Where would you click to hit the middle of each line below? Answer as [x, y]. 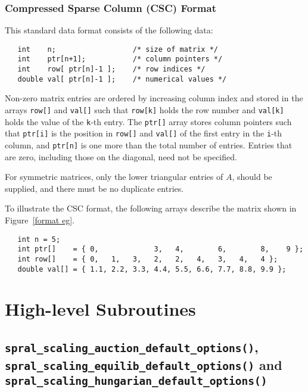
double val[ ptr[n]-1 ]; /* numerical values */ [122, 79]
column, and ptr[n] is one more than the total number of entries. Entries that [149, 145]
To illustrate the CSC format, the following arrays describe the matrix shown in [151, 208]
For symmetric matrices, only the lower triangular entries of [114, 177]
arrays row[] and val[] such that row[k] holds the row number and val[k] [144, 110]
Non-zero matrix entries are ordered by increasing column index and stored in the [154, 98]
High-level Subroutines [100, 309]
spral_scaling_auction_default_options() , [132, 347]
